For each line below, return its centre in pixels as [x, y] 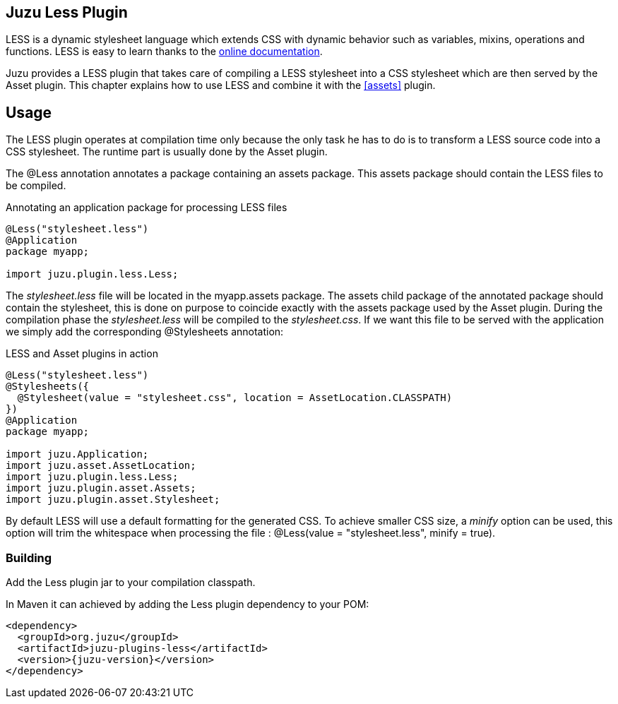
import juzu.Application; [77, 454]
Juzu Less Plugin [67, 12]
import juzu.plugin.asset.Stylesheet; [113, 500]
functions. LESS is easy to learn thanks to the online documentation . [164, 52]
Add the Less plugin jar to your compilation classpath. [131, 583]
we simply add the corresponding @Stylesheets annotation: [145, 332]
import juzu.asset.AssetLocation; [101, 466]
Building [29, 557]
